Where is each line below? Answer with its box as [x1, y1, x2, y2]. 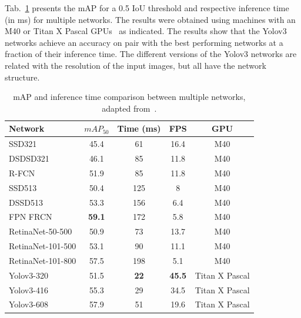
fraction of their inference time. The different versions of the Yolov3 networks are [5, 48, 297, 60]
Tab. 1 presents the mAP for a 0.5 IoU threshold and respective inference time [5, 2, 289, 14]
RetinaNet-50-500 [9, 225, 72, 237]
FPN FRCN [9, 210, 52, 223]
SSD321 [9, 138, 37, 150]
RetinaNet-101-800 [9, 254, 76, 266]
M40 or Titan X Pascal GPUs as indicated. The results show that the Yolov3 [5, 25, 287, 37]
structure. [5, 71, 40, 83]
